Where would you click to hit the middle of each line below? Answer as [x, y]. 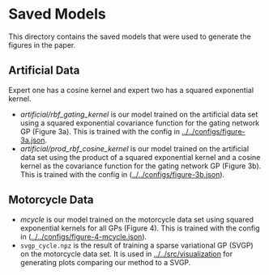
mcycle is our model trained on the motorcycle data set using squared [137, 219]
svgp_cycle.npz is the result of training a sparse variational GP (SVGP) [137, 245]
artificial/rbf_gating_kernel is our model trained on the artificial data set [139, 114]
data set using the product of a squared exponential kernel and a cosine [140, 157]
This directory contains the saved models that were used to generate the [130, 36]
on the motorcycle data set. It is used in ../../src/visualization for [126, 254]
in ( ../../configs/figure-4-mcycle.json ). [83, 236]
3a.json [32, 140]
